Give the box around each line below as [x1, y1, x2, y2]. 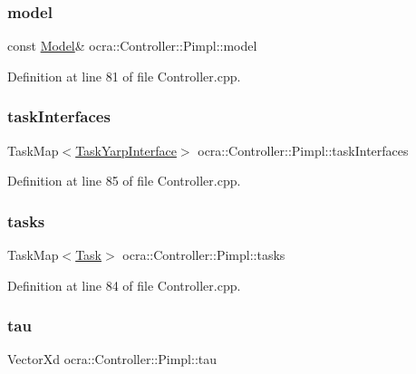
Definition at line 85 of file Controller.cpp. [7, 171, 241, 190]
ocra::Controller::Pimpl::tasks [122, 245, 285, 264]
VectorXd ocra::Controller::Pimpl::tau [7, 350, 218, 369]
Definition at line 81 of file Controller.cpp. [7, 66, 241, 85]
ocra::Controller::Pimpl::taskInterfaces [198, 140, 409, 159]
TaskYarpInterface [75, 140, 177, 159]
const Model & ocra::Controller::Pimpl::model [7, 36, 257, 55]
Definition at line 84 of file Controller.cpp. [7, 275, 241, 294]
